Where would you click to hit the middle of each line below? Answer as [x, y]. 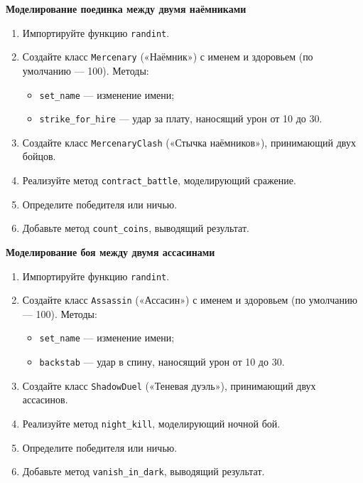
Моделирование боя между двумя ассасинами [110, 251]
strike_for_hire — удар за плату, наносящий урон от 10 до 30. [181, 118]
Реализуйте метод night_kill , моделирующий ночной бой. [151, 424]
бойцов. [39, 156]
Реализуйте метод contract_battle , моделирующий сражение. [159, 180]
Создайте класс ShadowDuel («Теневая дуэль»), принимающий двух [169, 385]
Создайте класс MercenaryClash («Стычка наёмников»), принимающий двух [189, 142]
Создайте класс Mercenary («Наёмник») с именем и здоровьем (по [168, 57]
